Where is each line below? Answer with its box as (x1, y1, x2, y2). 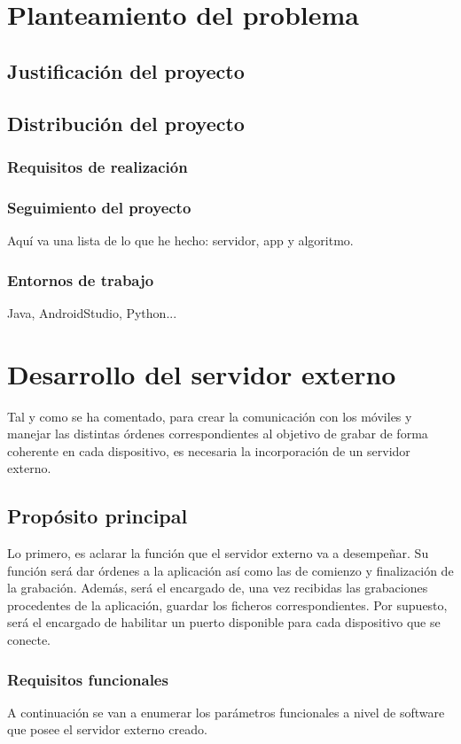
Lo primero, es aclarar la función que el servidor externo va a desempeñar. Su (7, 544, 429, 562)
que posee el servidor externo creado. (7, 720, 207, 739)
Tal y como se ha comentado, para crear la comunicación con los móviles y (7, 407, 412, 425)
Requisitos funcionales (7, 668, 168, 690)
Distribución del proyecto (7, 109, 245, 136)
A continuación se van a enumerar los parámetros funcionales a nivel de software (7, 702, 445, 721)
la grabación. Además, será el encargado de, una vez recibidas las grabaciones (7, 578, 428, 597)
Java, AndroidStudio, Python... (7, 303, 177, 322)
